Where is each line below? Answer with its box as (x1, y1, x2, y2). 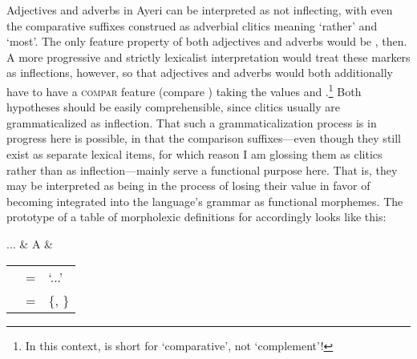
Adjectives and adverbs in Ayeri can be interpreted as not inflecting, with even (6, 2, 393, 18)
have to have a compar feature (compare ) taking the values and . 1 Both (6, 80, 362, 99)
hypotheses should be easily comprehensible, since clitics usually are (6, 99, 341, 115)
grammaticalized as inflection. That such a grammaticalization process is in (6, 114, 377, 131)
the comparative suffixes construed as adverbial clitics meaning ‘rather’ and (6, 17, 378, 34)
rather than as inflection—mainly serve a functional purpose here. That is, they (6, 161, 398, 178)
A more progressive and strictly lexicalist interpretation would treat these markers (6, 48, 411, 65)
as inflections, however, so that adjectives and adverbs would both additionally (6, 64, 393, 81)
